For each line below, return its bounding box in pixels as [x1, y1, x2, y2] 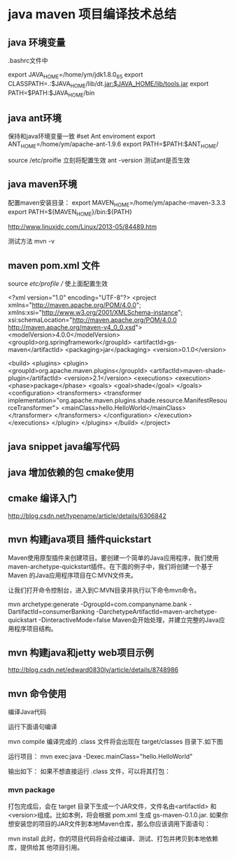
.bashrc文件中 [8, 57, 48, 64]
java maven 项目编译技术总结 [8, 6, 177, 22]
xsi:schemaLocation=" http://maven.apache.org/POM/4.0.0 [8, 316, 177, 324]
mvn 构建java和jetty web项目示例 [8, 647, 155, 659]
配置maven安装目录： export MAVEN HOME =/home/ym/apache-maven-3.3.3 [8, 198, 226, 209]
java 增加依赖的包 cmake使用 [8, 467, 134, 478]
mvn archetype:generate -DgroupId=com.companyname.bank [8, 600, 187, 608]
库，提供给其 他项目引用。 [8, 843, 83, 851]
